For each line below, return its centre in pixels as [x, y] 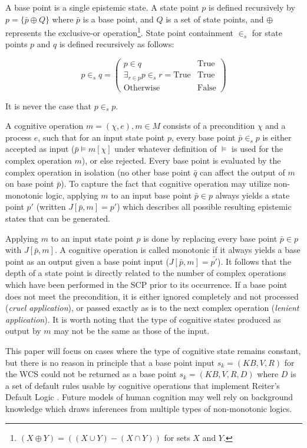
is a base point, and [118, 19]
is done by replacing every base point [210, 238]
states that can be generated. [58, 218]
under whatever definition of [166, 149]
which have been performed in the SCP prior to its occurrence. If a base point [146, 284]
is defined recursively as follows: [117, 44]
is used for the [258, 149]
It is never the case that [48, 105]
